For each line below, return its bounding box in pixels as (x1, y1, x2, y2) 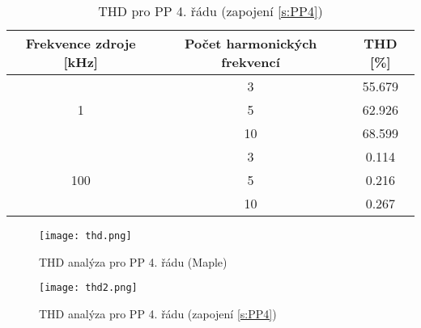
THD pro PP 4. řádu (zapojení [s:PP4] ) (98, 2, 323, 20)
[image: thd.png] (39, 230, 132, 242)
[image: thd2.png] (39, 282, 138, 294)
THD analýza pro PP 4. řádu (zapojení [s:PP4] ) (39, 305, 277, 322)
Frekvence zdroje (25, 34, 136, 53)
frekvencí (221, 53, 280, 71)
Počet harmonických (184, 34, 317, 53)
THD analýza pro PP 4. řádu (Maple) (39, 253, 228, 270)
